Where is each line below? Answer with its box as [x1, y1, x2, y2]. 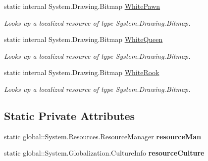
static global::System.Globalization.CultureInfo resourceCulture [4, 148, 205, 158]
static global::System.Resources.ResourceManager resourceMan [4, 131, 201, 141]
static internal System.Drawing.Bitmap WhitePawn [4, 1, 160, 11]
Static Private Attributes [4, 108, 135, 123]
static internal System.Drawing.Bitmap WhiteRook [4, 67, 159, 78]
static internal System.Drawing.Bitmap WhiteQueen [4, 34, 163, 44]
